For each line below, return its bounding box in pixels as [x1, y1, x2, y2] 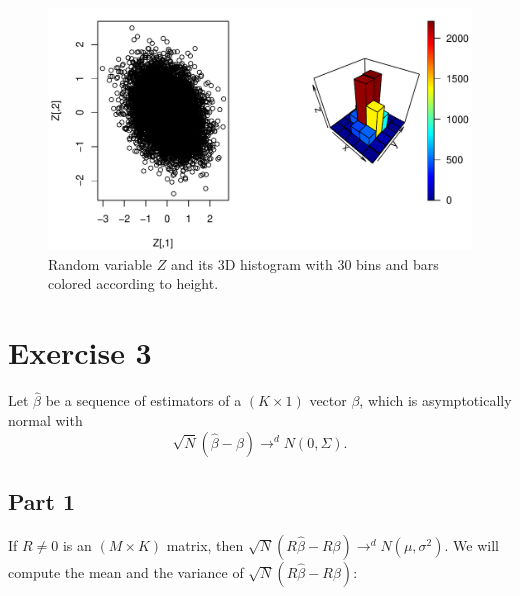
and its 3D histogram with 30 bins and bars [170, 253, 439, 274]
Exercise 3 [8, 332, 152, 373]
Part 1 [8, 485, 76, 516]
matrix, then [166, 534, 244, 555]
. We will [444, 534, 499, 555]
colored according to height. [48, 273, 219, 294]
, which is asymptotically [359, 390, 512, 411]
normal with [8, 409, 83, 430]
